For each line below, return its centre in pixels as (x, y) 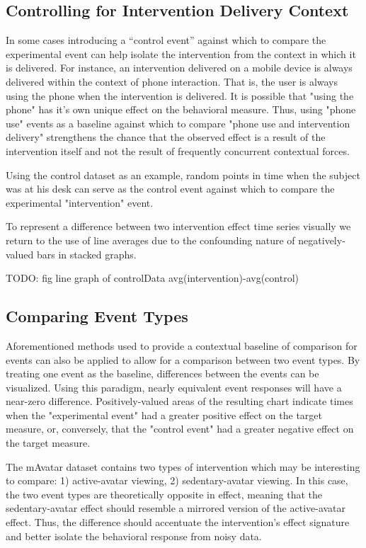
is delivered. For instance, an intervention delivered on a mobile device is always (179, 68)
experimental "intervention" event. (80, 202)
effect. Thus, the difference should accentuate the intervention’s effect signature (178, 522)
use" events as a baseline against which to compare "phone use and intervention (178, 123)
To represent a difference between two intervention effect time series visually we (178, 226)
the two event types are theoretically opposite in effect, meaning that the (164, 494)
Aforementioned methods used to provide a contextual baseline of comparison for (182, 345)
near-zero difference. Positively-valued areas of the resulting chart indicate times (179, 401)
